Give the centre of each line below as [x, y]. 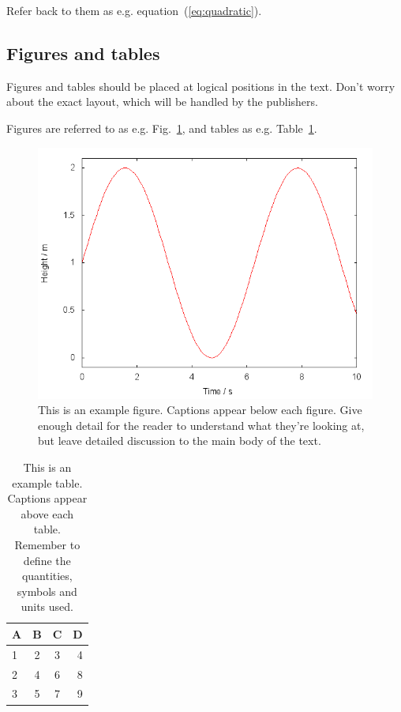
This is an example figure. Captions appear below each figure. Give [200, 410]
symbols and [47, 591]
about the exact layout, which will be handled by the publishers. [162, 102]
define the [47, 560]
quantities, [47, 576]
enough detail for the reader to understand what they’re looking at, [201, 425]
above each [47, 513]
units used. [47, 607]
